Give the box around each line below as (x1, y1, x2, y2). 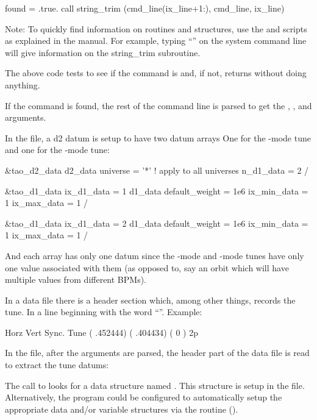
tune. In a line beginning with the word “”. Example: (5, 305, 202, 318)
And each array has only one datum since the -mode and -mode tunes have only (5, 249, 304, 262)
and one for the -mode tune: (5, 143, 110, 156)
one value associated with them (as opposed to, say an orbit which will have (5, 261, 289, 274)
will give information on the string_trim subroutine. (5, 46, 201, 59)
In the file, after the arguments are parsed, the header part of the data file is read (5, 346, 310, 359)
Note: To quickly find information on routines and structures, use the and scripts (5, 22, 307, 35)
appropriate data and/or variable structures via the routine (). (5, 402, 238, 415)
